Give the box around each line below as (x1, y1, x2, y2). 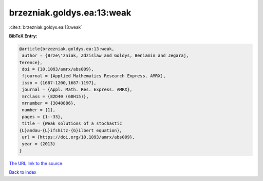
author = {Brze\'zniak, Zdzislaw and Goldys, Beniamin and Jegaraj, (22, 53, 189, 58)
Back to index (9, 169, 37, 175)
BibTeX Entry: (9, 33, 38, 39)
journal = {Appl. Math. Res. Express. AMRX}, (22, 87, 132, 92)
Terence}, (19, 60, 43, 65)
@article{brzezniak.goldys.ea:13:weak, (19, 46, 114, 51)
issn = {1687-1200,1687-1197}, (22, 80, 97, 85)
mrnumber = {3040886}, (22, 100, 76, 106)
